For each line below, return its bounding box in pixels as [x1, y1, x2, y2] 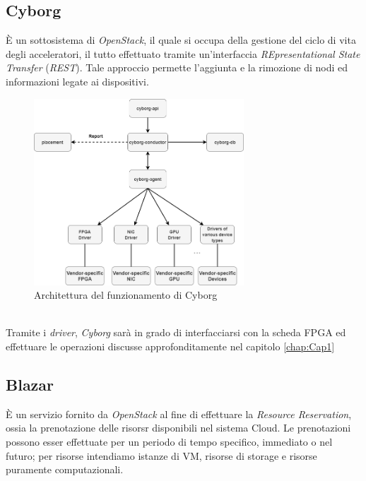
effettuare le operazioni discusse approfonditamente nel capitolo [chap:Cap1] [6, 339, 335, 354]
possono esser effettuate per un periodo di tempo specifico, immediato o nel [6, 434, 333, 449]
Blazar [6, 374, 54, 396]
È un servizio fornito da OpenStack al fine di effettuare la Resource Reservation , [6, 406, 352, 421]
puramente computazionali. [6, 462, 124, 477]
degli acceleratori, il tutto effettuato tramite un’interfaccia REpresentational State [6, 46, 360, 61]
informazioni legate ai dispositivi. [6, 73, 149, 88]
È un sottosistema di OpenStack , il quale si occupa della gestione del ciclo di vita [6, 32, 356, 47]
